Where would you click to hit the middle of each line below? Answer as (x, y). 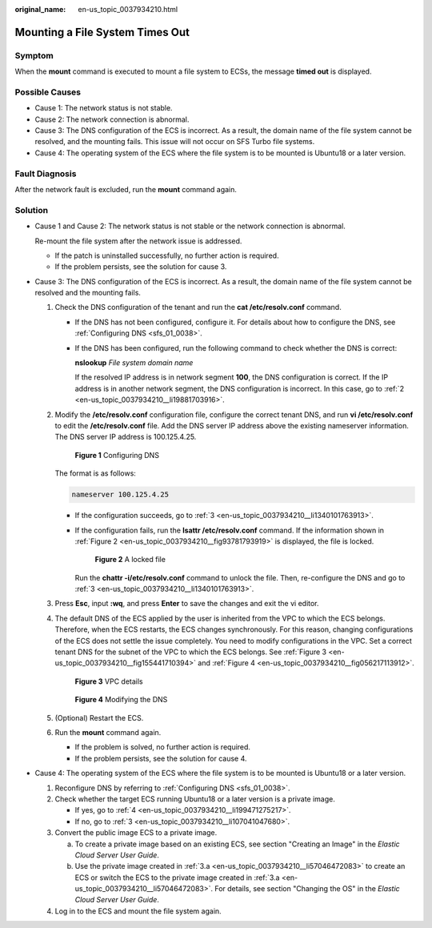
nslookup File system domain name (134, 363)
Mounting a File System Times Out (102, 32)
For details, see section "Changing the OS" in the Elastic (307, 889)
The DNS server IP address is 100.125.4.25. (126, 437)
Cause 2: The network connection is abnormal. (112, 119)
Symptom (34, 55)
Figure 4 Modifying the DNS (121, 700)
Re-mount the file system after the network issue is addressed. (138, 241)
